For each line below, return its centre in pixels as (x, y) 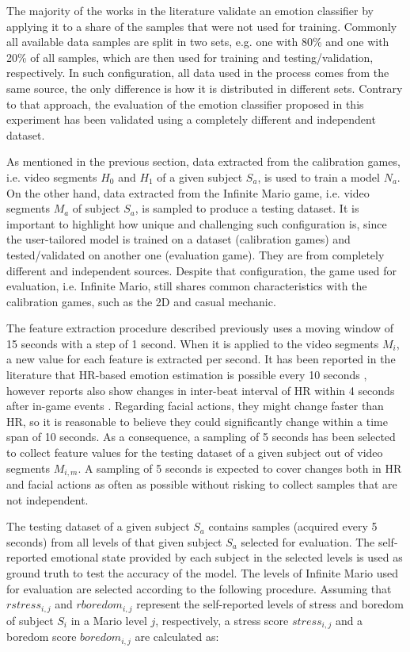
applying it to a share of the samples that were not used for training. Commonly (202, 26)
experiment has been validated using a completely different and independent (191, 119)
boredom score (42, 637)
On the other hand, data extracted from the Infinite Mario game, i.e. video (188, 192)
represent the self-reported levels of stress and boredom (270, 604)
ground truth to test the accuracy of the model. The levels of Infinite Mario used (203, 573)
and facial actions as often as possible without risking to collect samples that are (202, 484)
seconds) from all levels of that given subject (114, 541)
